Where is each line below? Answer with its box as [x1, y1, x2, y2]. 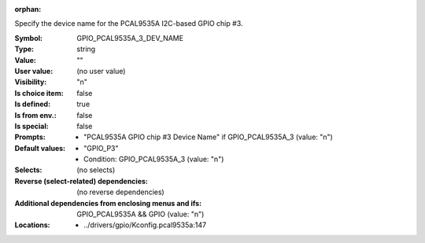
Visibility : [14, 77, 47, 87]
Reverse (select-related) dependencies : [14, 176, 149, 186]
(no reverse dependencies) [76, 187, 164, 197]
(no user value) [76, 66, 126, 75]
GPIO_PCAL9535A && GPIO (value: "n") [76, 209, 205, 219]
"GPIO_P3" [83, 143, 119, 153]
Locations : [14, 220, 50, 230]
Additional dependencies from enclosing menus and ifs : [14, 198, 202, 208]
